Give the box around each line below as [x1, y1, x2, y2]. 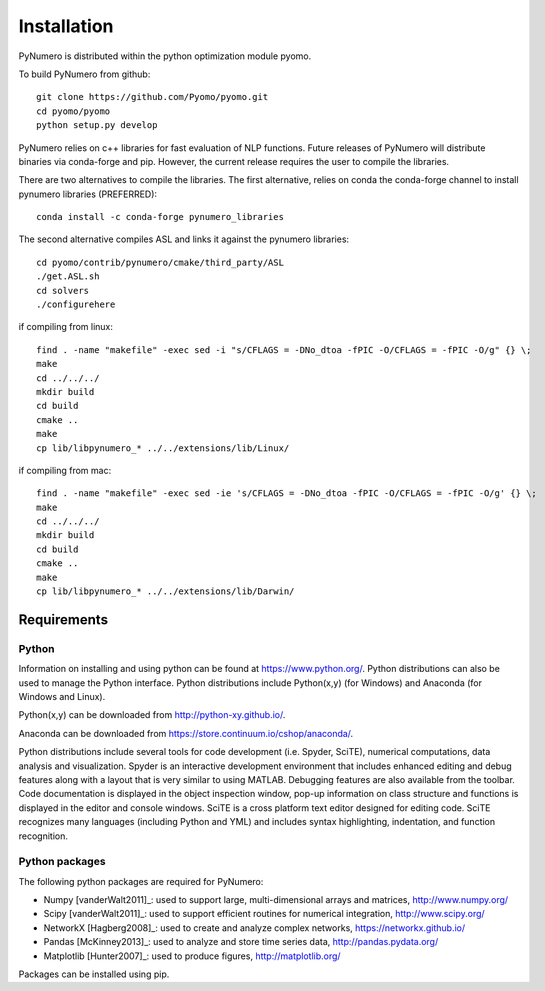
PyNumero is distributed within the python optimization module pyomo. [18, 50, 312, 62]
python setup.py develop [36, 120, 158, 131]
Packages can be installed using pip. [18, 968, 170, 980]
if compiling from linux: [18, 321, 114, 333]
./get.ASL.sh [36, 271, 100, 282]
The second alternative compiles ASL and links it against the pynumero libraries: [18, 233, 350, 245]
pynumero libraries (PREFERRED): [18, 188, 158, 200]
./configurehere [36, 299, 116, 310]
